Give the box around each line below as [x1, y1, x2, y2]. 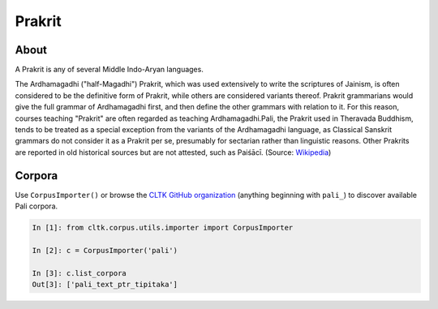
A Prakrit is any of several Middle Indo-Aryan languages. [15, 65, 204, 75]
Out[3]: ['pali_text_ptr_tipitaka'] [32, 280, 178, 290]
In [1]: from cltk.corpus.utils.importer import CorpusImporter [32, 223, 294, 233]
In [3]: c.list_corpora [32, 268, 127, 277]
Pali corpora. [15, 201, 58, 211]
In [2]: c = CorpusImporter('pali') [32, 246, 178, 255]
